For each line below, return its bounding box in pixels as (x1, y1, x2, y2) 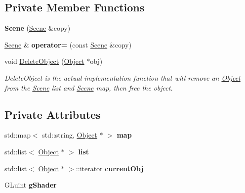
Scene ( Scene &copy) (4, 23, 71, 33)
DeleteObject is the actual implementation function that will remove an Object (4, 72, 241, 83)
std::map (4, 130, 31, 140)
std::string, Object (42, 130, 97, 140)
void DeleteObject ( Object (4, 56, 84, 66)
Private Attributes (4, 106, 101, 122)
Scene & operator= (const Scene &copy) (4, 39, 132, 49)
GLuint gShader (4, 180, 57, 190)
